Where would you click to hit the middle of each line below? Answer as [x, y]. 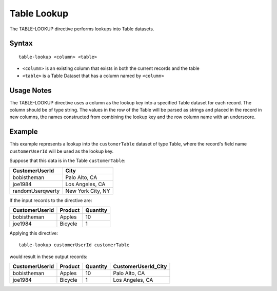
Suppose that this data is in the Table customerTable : [67, 161]
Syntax [21, 43]
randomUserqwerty [36, 191]
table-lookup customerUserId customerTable [74, 245]
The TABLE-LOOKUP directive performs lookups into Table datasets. [82, 29]
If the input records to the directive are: [51, 200]
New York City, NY [88, 191]
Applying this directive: [34, 233]
